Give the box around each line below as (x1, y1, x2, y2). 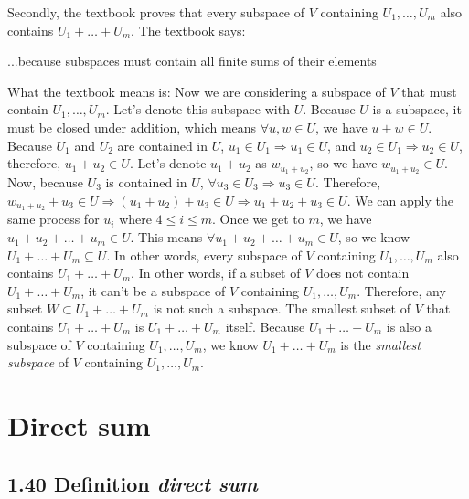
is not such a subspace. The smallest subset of (153, 299, 410, 318)
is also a (386, 317, 432, 336)
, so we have (309, 154, 378, 173)
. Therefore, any (357, 281, 446, 300)
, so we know (337, 228, 410, 247)
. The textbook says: (131, 20, 246, 39)
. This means (130, 228, 203, 247)
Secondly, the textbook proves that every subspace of (7, 3, 305, 21)
